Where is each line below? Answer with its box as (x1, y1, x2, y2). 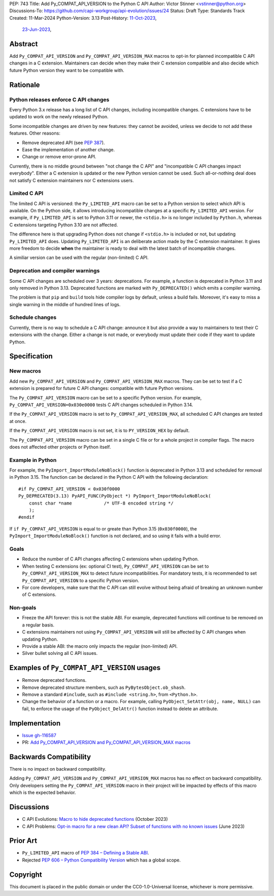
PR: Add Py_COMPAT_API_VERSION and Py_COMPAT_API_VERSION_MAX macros (22, 739, 191, 746)
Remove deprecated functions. (22, 677, 87, 683)
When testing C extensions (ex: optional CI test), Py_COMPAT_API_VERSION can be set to (22, 563, 209, 569)
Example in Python (9, 456, 57, 463)
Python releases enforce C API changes (9, 96, 110, 103)
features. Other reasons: (9, 130, 60, 137)
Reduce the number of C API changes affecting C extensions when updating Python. (22, 556, 199, 562)
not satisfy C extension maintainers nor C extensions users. (9, 177, 134, 183)
